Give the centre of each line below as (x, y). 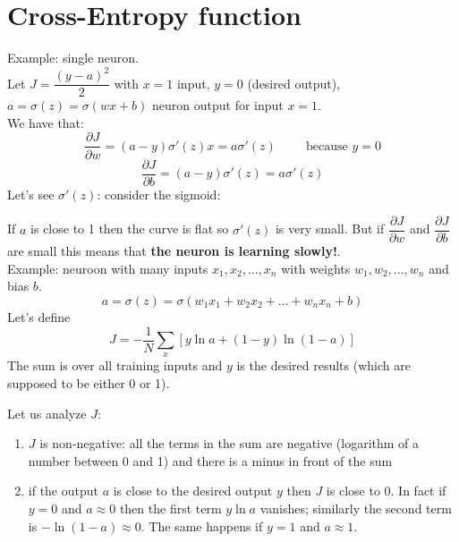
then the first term (170, 508)
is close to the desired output (193, 491)
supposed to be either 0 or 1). (89, 383)
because (327, 146)
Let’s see (31, 194)
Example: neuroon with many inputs (108, 268)
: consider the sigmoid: (159, 194)
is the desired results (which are (323, 365)
